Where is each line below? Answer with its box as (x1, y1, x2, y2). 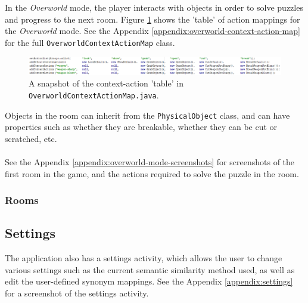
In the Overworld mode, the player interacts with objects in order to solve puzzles (5, 1, 303, 13)
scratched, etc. (5, 132, 57, 144)
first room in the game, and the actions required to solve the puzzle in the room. (5, 167, 299, 180)
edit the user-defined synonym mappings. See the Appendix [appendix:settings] (5, 275, 293, 287)
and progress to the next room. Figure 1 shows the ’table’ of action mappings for (5, 13, 300, 25)
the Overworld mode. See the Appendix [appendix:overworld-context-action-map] (5, 24, 300, 37)
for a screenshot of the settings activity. (5, 286, 149, 299)
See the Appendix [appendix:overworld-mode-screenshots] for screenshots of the (5, 155, 295, 168)
